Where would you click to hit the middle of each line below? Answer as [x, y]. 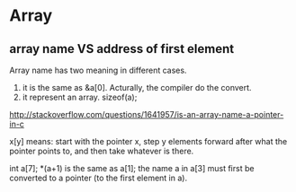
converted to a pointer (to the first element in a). [98, 178]
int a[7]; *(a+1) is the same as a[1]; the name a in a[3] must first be [132, 168]
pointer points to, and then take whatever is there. [102, 151]
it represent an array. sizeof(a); [80, 97]
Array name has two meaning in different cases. [98, 70]
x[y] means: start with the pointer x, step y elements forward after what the [148, 141]
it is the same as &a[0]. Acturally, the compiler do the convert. [137, 87]
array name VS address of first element [122, 49]
